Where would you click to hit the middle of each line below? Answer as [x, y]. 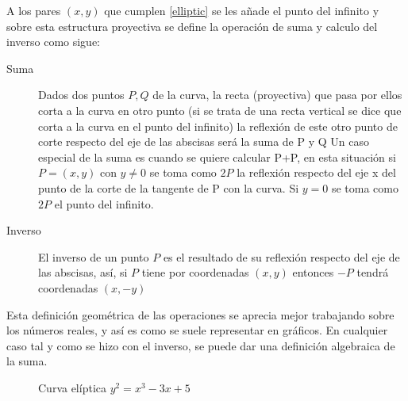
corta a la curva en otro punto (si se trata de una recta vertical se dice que [220, 110]
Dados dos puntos [81, 95]
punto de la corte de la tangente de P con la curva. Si [169, 187]
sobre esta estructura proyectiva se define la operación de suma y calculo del [192, 26]
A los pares [34, 10]
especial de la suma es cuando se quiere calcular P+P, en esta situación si [217, 157]
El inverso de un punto [94, 256]
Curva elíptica [72, 387]
